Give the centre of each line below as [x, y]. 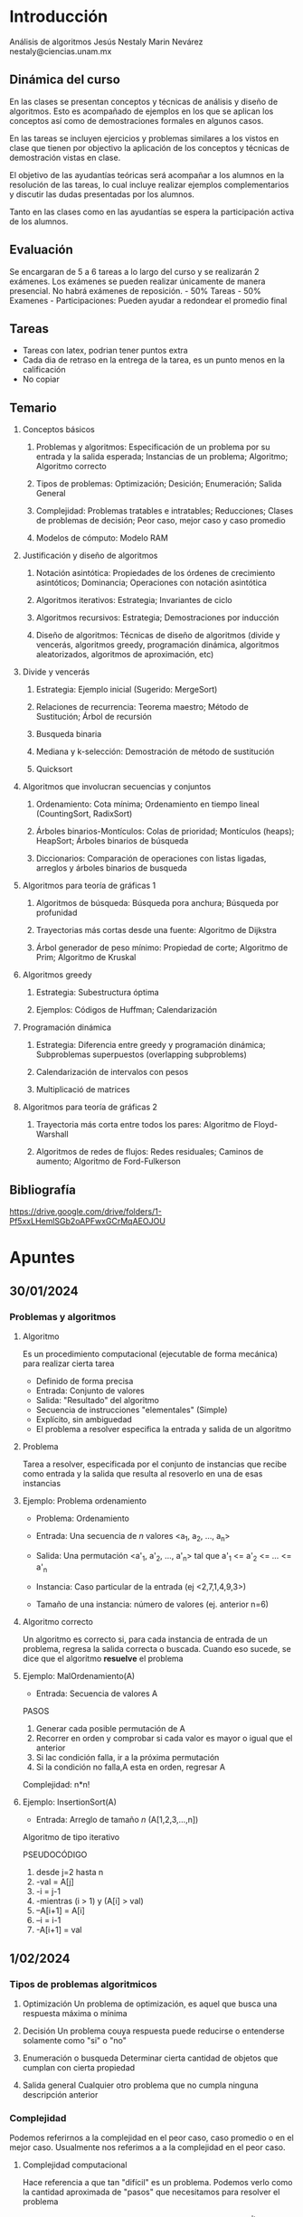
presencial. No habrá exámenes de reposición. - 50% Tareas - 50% [135, 290]
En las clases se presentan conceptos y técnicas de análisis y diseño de [144, 101]
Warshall [52, 1134]
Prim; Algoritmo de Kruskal [86, 958]
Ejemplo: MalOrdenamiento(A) [79, 1676]
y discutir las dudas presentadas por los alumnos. [102, 194]
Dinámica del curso [65, 80]
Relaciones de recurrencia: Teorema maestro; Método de [142, 707]
